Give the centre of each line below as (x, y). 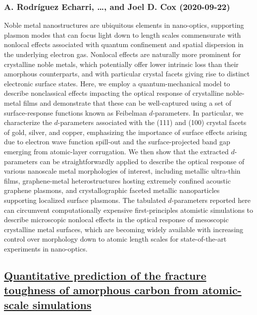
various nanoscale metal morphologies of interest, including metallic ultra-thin (122, 171)
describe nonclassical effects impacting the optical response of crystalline (114, 93)
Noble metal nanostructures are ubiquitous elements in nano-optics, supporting (124, 25)
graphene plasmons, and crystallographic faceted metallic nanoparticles (112, 190)
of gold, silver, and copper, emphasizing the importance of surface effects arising (126, 132)
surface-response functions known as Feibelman (76, 112)
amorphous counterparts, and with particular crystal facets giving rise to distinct (127, 74)
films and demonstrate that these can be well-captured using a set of (127, 102)
